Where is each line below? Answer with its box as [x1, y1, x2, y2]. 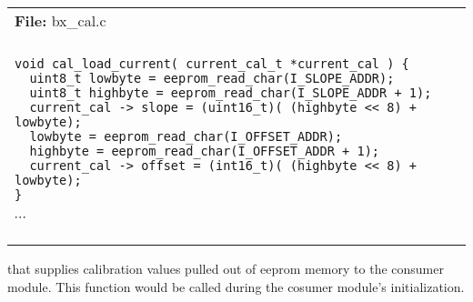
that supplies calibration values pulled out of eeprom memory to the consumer [7, 259, 444, 277]
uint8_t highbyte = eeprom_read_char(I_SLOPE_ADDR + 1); [29, 86, 432, 100]
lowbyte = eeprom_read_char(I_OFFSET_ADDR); [29, 129, 343, 144]
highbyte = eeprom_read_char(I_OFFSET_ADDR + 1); [29, 144, 380, 158]
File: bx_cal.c [15, 10, 106, 31]
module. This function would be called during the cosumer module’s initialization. [7, 277, 465, 296]
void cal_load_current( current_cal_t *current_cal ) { [15, 56, 409, 71]
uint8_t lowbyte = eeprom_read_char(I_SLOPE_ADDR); [29, 71, 395, 86]
